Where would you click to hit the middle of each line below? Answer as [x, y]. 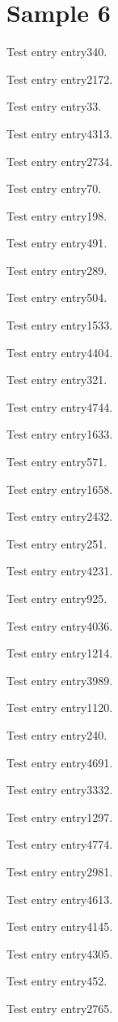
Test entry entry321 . [57, 380]
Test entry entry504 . [57, 297]
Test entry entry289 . [57, 270]
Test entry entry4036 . [60, 625]
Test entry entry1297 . [60, 817]
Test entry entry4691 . [60, 762]
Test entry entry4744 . [60, 406]
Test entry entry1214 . [60, 653]
